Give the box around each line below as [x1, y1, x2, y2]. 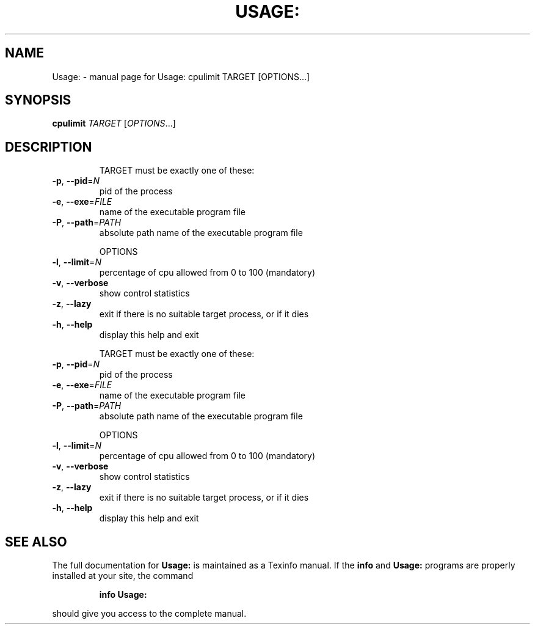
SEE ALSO [5, 534, 67, 550]
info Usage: [99, 589, 147, 600]
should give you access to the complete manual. [52, 608, 247, 619]
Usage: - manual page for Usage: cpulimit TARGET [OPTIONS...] [52, 71, 310, 82]
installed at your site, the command [52, 570, 194, 581]
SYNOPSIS [5, 92, 71, 108]
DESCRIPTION [5, 139, 92, 155]
